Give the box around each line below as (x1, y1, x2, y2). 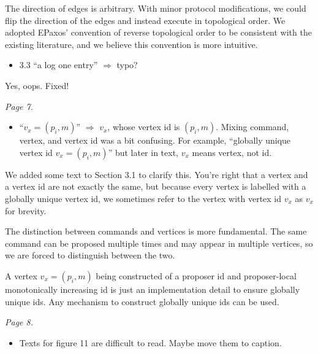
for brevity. (5, 204, 47, 217)
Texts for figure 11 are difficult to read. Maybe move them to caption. (19, 336, 282, 349)
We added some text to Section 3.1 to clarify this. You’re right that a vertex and (5, 168, 308, 180)
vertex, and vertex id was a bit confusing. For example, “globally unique (19, 134, 291, 147)
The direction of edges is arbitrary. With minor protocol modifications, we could (5, 2, 306, 14)
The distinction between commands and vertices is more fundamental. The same (5, 225, 307, 238)
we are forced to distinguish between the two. (5, 249, 175, 262)
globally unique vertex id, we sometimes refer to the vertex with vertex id (5, 192, 282, 204)
